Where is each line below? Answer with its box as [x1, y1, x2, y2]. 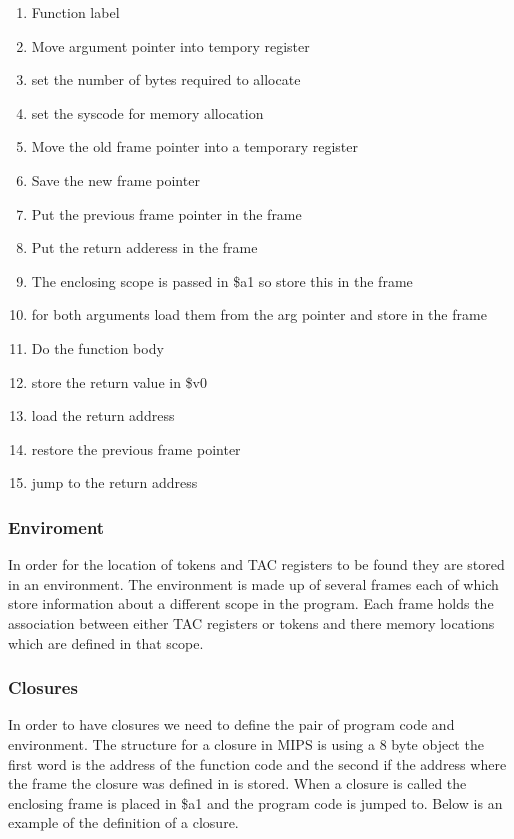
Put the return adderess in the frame [31, 237, 258, 258]
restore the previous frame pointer [31, 438, 241, 459]
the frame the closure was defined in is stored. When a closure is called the [8, 773, 467, 794]
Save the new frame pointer [31, 169, 200, 190]
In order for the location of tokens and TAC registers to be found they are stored [8, 554, 505, 575]
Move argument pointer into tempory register [31, 35, 310, 56]
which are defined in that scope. [8, 632, 204, 653]
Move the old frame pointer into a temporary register [31, 136, 358, 157]
